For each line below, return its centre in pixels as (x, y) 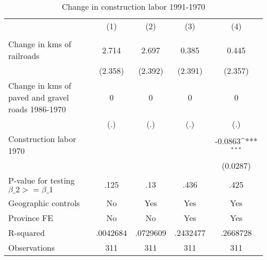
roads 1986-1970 (37, 109)
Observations (32, 247)
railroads (24, 56)
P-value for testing (42, 180)
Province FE (31, 218)
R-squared (27, 233)
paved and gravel (39, 97)
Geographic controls (44, 203)
